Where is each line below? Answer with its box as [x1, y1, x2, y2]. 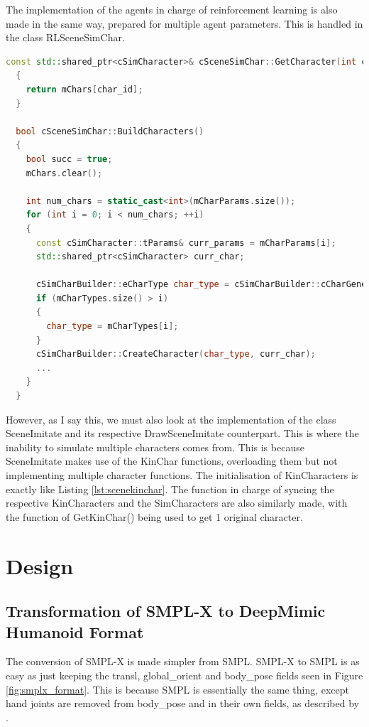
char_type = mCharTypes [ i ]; [46, 321, 179, 332]
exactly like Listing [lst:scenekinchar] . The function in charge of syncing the [6, 481, 334, 496]
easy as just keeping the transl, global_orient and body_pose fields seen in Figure [6, 667, 363, 682]
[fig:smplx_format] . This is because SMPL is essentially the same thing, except [6, 682, 350, 696]
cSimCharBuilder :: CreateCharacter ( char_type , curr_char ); [35, 349, 316, 360]
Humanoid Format [6, 620, 144, 642]
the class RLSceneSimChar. [6, 30, 125, 45]
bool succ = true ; [26, 154, 113, 164]
